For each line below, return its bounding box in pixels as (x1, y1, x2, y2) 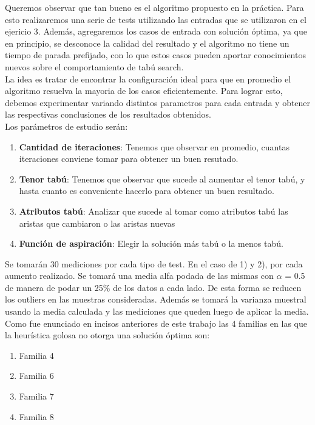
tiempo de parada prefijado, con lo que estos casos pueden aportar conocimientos (5, 49, 306, 61)
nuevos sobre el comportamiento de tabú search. (5, 60, 184, 73)
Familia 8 (19, 410, 54, 423)
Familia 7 (19, 390, 54, 403)
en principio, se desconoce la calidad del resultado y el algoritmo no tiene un (5, 36, 290, 49)
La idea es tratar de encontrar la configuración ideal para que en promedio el (5, 72, 291, 85)
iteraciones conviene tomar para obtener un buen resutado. (19, 152, 239, 165)
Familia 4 (19, 349, 54, 361)
